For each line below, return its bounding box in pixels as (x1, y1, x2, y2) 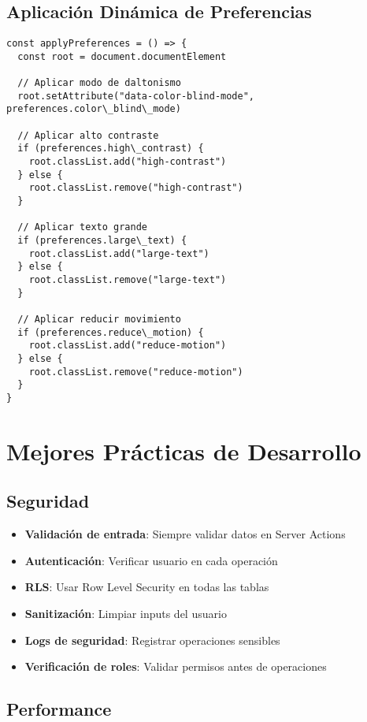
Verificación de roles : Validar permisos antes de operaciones (24, 658, 327, 675)
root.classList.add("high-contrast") (28, 156, 227, 168)
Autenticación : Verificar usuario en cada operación (24, 552, 278, 568)
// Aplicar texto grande (17, 221, 147, 233)
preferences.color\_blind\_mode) (6, 103, 181, 115)
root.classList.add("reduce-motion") (28, 340, 227, 352)
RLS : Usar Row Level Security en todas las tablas (24, 579, 269, 595)
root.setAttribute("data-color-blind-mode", (17, 90, 254, 102)
